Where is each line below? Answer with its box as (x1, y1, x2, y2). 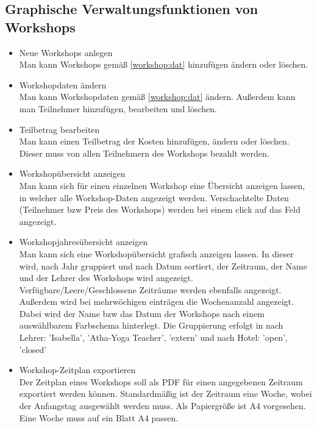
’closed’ (19, 343, 47, 355)
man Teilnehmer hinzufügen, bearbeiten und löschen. (19, 102, 217, 115)
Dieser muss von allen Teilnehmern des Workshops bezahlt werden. (19, 146, 269, 159)
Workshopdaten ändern (19, 78, 107, 91)
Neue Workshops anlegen (19, 46, 113, 59)
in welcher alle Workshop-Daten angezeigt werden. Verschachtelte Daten (19, 191, 289, 204)
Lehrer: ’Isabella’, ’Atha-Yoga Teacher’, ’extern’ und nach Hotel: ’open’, (19, 331, 288, 344)
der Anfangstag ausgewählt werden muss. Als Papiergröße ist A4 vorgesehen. (19, 399, 306, 412)
